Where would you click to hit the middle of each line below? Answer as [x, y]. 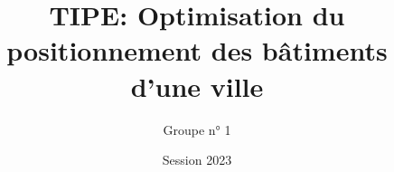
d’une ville [197, 86]
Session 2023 [197, 160]
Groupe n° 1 [197, 129]
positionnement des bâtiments [197, 50]
